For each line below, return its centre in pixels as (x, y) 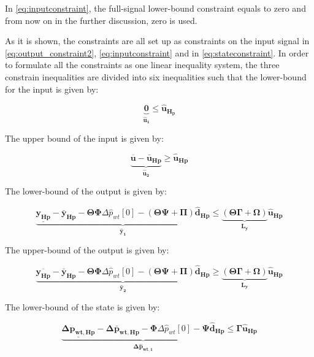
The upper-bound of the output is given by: (87, 250)
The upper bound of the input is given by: (84, 138)
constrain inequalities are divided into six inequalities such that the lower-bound (156, 76)
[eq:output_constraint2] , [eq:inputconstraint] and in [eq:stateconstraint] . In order (157, 52)
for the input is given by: (52, 89)
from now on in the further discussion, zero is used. (101, 20)
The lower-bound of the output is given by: (86, 191)
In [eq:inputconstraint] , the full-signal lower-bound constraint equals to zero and (155, 8)
